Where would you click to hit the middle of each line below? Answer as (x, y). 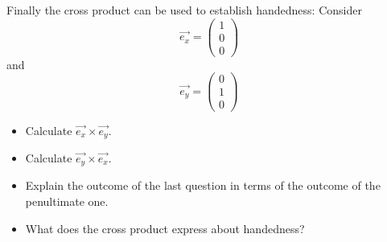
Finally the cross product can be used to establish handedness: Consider (184, 10)
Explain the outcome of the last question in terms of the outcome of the (203, 185)
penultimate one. (67, 201)
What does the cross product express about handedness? (165, 228)
